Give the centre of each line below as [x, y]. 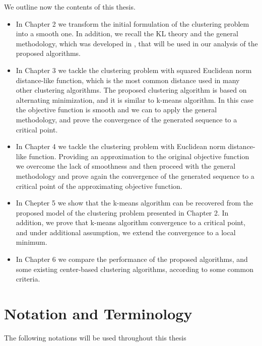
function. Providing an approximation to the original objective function [139, 156]
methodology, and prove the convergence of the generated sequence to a [126, 119]
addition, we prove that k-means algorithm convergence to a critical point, [131, 222]
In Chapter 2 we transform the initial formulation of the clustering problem [133, 23]
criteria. [28, 279]
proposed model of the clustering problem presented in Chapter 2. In [122, 212]
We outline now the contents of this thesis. [70, 7]
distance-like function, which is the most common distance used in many [128, 80]
